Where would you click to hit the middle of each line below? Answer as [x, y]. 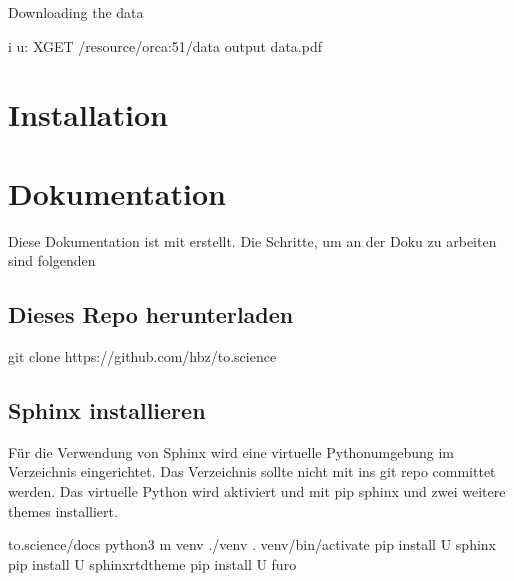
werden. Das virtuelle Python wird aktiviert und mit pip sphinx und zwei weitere [257, 491]
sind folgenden [52, 260]
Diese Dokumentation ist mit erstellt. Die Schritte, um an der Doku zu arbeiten [252, 240]
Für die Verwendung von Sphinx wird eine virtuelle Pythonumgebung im [231, 451]
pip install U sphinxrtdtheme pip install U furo [152, 563]
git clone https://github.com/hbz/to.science [142, 356]
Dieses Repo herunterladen [151, 314]
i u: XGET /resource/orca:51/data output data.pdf [165, 45]
